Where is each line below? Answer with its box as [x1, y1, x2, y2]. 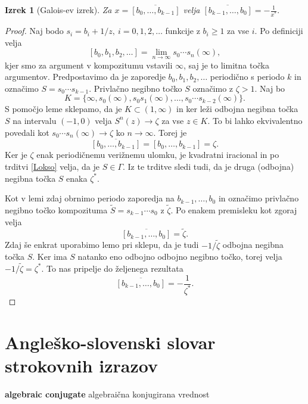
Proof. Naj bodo [5, 24, 64, 37]
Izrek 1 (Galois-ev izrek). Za [5, 4, 112, 15]
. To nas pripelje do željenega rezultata [41, 262, 183, 274]
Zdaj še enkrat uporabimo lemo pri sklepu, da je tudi [5, 238, 199, 251]
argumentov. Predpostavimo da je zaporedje [5, 70, 166, 83]
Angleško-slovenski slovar [5, 330, 216, 354]
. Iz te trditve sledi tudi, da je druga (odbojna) [123, 160, 294, 172]
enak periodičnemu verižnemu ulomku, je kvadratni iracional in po [36, 148, 279, 161]
